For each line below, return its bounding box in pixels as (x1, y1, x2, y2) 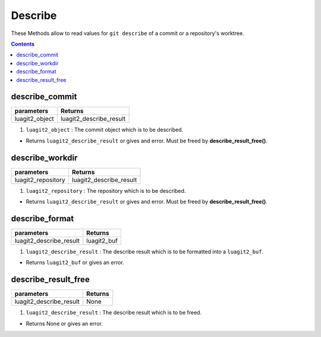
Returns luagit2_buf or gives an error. (26, 259, 124, 266)
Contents (11, 40, 35, 47)
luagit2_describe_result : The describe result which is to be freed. (26, 309, 202, 316)
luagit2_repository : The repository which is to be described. (26, 187, 186, 194)
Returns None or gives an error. (26, 320, 103, 327)
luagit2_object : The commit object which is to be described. (26, 126, 184, 133)
